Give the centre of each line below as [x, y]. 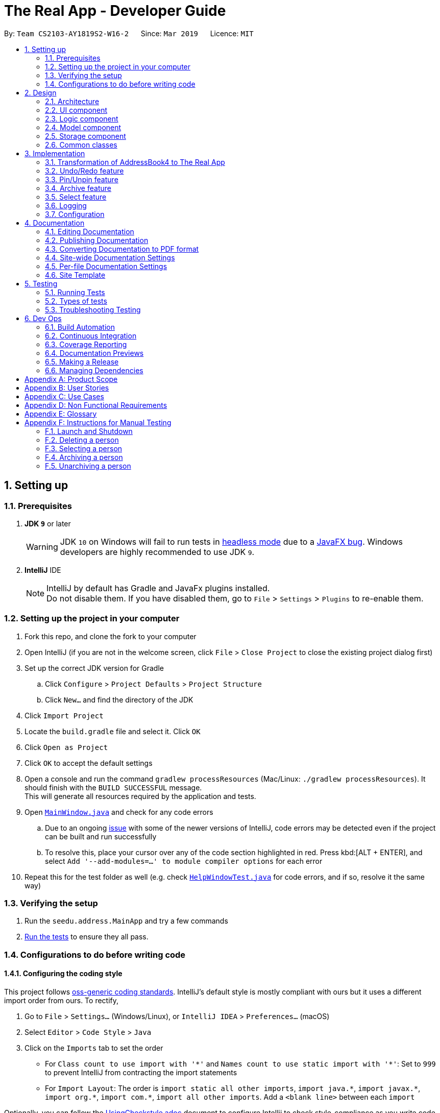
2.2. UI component [76, 110]
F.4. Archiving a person [84, 457]
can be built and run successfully [101, 836]
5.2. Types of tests [76, 301]
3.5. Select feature [76, 197]
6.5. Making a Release [82, 361]
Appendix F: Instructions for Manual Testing [98, 422]
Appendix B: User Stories [67, 388]
